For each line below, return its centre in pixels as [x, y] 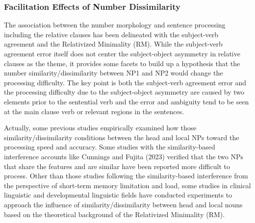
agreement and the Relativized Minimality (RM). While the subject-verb [113, 44]
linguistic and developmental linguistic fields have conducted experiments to [118, 195]
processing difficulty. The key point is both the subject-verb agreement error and [125, 82]
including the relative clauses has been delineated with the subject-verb [111, 34]
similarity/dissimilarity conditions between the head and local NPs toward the [122, 137]
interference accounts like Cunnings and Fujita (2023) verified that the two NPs [124, 156]
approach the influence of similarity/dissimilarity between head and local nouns [123, 204]
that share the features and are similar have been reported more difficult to [117, 166]
